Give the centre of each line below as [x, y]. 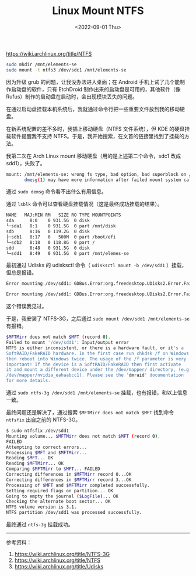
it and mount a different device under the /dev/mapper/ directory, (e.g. [99, 370]
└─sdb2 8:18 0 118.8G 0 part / [50, 242]
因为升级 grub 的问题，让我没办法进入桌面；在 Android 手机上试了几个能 [93, 82]
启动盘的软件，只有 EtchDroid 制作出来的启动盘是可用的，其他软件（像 [96, 89]
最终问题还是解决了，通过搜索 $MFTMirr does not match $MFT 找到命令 [90, 413]
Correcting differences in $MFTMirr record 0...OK [69, 475]
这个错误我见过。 [27, 306]
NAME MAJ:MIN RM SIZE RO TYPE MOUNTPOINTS [64, 215]
